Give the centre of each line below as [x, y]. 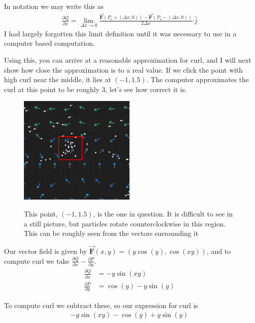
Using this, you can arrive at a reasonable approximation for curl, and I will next [128, 59]
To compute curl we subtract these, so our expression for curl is [101, 305]
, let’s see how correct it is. [146, 89]
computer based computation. [50, 43]
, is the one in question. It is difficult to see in [163, 214]
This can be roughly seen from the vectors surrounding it [111, 233]
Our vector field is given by [46, 251]
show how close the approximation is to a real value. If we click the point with [124, 69]
